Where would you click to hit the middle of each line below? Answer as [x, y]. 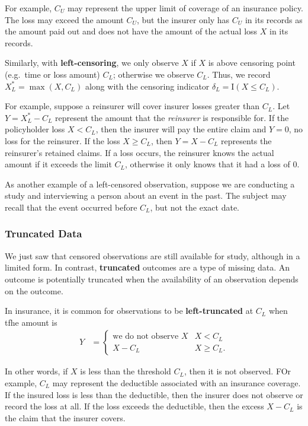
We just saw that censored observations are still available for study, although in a [153, 255]
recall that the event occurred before [71, 207]
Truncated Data [44, 233]
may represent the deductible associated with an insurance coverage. [177, 382]
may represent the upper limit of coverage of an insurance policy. [185, 8]
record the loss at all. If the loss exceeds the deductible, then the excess [134, 406]
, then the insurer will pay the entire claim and [181, 129]
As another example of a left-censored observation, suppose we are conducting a [150, 184]
